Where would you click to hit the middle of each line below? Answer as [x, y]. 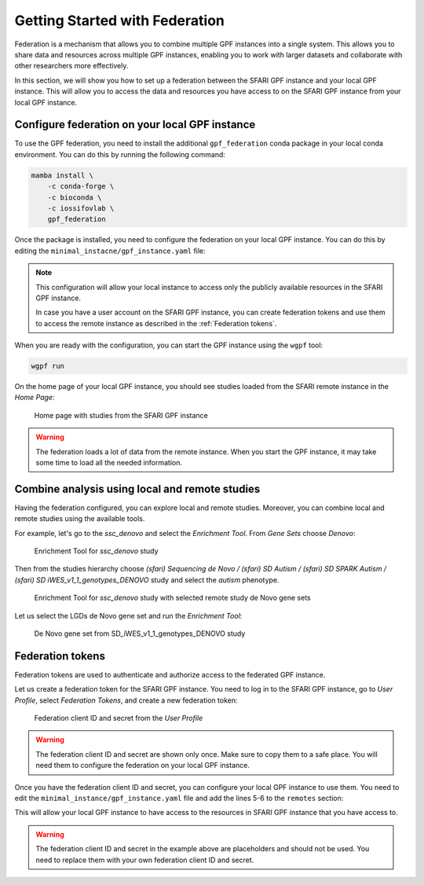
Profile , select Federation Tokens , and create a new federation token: [126, 700]
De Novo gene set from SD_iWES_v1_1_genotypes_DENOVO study [140, 633]
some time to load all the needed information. [109, 462]
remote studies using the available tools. [80, 519]
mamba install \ [62, 175]
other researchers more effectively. [71, 66]
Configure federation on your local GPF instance [135, 125]
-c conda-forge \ [81, 186]
